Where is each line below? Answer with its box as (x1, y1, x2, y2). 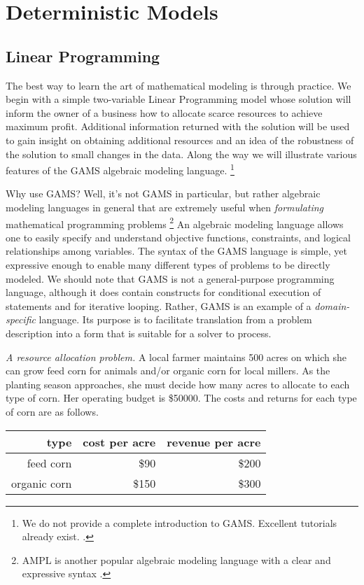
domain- (314, 298, 350, 313)
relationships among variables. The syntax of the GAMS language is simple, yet (6, 244, 347, 258)
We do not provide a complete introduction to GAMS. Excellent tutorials (22, 515, 337, 530)
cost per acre (83, 433, 156, 450)
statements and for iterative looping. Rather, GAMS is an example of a (6, 298, 311, 313)
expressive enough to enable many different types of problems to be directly (6, 258, 330, 272)
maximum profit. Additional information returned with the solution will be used (6, 119, 350, 134)
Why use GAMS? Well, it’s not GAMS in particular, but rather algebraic (6, 186, 321, 201)
